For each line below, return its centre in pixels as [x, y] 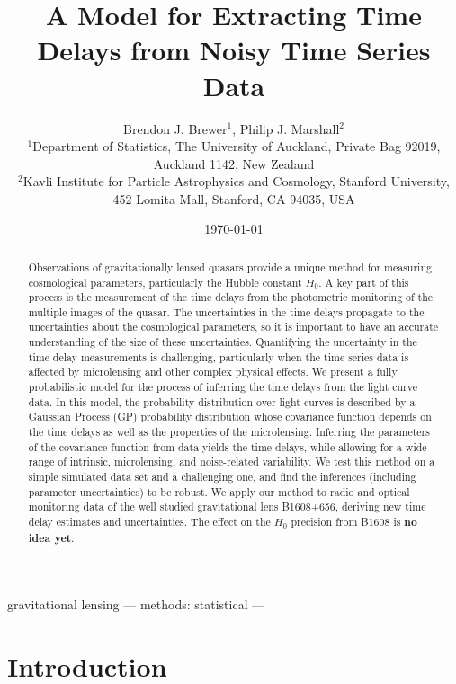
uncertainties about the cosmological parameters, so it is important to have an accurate [233, 327]
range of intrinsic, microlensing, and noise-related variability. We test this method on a [232, 462]
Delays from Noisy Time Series [234, 50]
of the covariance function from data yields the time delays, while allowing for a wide [228, 446]
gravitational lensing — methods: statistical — [136, 604]
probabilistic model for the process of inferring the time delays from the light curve [223, 387]
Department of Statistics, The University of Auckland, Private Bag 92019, [237, 146]
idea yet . [51, 537]
